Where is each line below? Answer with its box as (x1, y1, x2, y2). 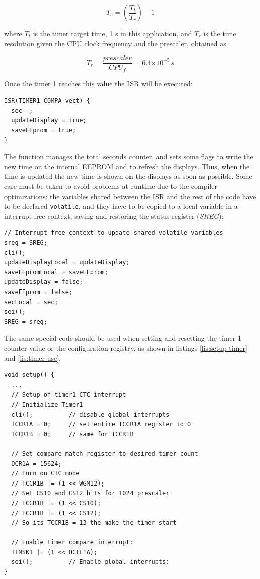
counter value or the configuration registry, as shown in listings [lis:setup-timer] (4, 343, 247, 353)
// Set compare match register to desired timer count (11, 450, 198, 457)
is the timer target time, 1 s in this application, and (33, 28, 192, 38)
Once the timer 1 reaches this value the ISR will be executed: (4, 78, 193, 88)
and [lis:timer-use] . (4, 352, 61, 363)
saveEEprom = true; (11, 127, 76, 134)
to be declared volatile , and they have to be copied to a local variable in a (4, 201, 238, 211)
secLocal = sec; (4, 298, 58, 306)
